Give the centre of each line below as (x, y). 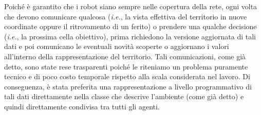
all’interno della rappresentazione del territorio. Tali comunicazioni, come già (125, 56)
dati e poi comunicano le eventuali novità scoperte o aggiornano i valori (117, 46)
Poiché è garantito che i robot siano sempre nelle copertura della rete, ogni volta (131, 6)
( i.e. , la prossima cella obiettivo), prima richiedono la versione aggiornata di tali (130, 36)
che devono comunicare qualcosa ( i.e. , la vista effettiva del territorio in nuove (126, 16)
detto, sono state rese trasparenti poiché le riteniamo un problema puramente (126, 66)
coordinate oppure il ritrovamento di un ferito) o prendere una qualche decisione (130, 26)
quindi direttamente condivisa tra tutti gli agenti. (82, 106)
